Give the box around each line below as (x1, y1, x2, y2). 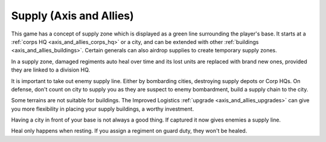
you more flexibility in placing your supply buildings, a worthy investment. (11, 105, 194, 113)
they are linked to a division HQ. (11, 66, 91, 73)
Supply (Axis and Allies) (11, 9, 134, 22)
